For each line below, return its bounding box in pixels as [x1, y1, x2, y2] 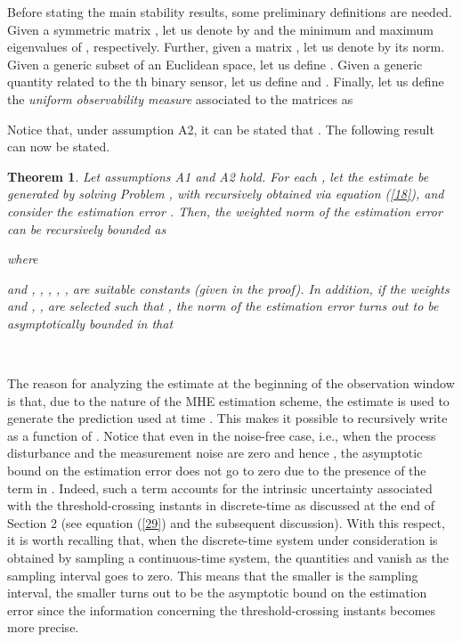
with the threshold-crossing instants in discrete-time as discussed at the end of [7, 496, 434, 515]
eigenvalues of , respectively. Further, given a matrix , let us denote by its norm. [7, 37, 445, 56]
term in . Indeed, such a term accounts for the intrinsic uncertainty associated [7, 478, 433, 497]
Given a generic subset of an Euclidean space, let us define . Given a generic [7, 54, 423, 73]
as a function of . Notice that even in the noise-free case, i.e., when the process [7, 426, 436, 444]
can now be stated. [7, 137, 110, 156]
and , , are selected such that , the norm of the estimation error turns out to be [7, 297, 439, 315]
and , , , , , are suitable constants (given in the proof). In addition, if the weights [7, 279, 450, 297]
